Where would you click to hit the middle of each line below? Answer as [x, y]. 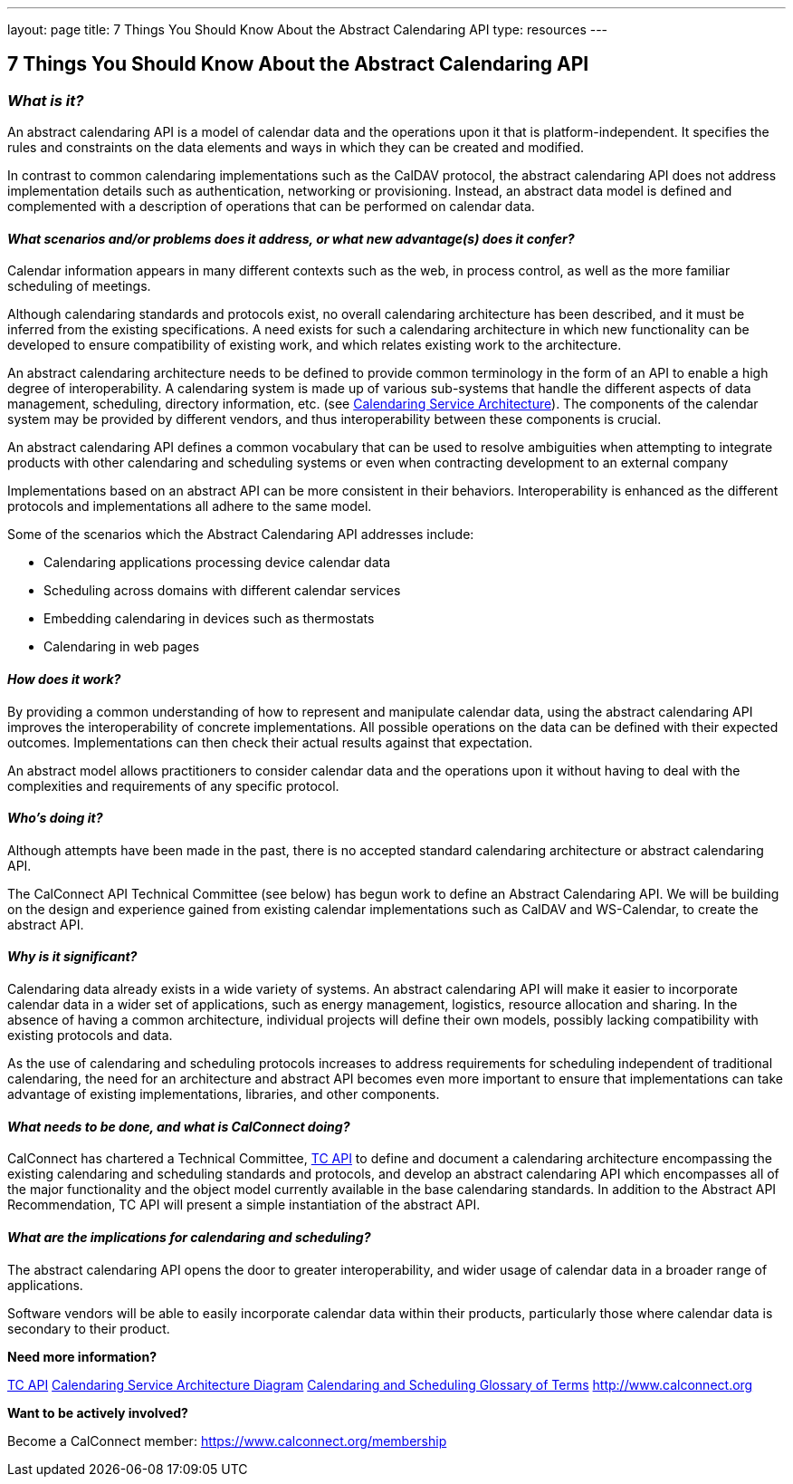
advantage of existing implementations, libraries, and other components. [224, 1094]
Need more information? [82, 1356]
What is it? [46, 100]
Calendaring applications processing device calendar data [217, 563]
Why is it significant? [72, 957]
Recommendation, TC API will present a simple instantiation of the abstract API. [244, 1205]
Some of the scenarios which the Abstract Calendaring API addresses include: [241, 535]
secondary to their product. [89, 1328]
